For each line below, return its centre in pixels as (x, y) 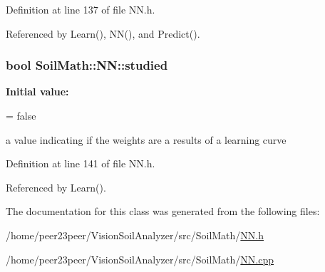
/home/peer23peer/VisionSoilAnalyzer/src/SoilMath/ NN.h (135, 235)
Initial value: (37, 91)
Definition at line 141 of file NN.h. (81, 163)
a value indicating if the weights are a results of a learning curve (146, 139)
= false (21, 115)
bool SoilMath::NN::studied (87, 65)
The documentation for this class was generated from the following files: (163, 211)
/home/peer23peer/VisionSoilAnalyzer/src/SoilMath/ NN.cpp (140, 259)
